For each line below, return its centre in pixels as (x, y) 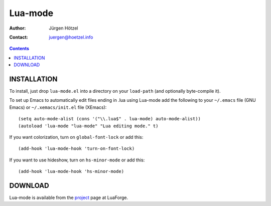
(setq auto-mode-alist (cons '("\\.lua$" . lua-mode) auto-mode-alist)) (109, 119)
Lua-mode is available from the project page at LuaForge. (69, 197)
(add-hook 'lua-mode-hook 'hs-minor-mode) (71, 171)
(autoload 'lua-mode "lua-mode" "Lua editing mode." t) (88, 126)
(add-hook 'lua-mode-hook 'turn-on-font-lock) (77, 149)
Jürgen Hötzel (63, 28)
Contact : (19, 37)
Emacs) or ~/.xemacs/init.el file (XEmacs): (58, 107)
